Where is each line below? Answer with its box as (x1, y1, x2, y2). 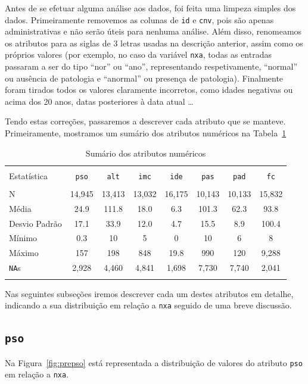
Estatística (9, 169, 48, 182)
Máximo (9, 246, 39, 259)
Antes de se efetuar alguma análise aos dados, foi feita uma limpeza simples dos (5, 2, 296, 14)
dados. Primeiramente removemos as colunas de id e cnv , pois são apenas (5, 13, 274, 26)
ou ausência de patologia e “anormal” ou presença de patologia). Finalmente (5, 71, 284, 84)
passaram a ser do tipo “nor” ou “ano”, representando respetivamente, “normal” (5, 60, 298, 73)
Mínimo (9, 232, 38, 244)
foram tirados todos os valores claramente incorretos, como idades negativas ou (5, 83, 293, 96)
